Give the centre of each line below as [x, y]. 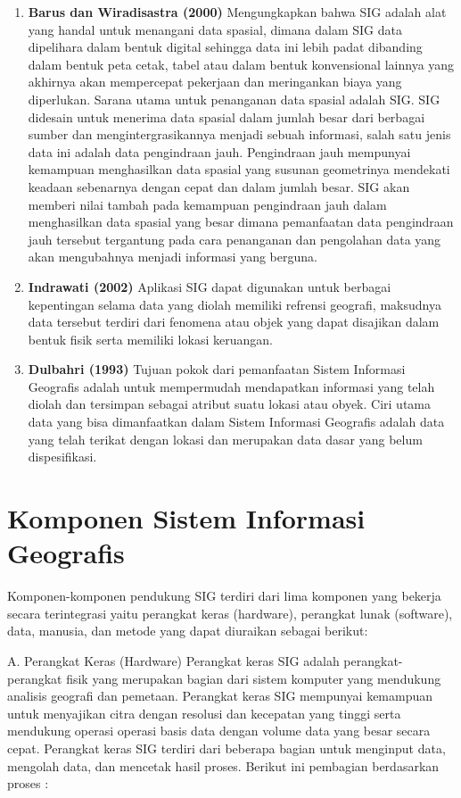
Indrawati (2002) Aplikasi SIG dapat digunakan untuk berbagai [210, 286]
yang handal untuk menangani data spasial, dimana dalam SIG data [215, 29]
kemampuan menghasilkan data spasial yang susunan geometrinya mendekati [239, 169]
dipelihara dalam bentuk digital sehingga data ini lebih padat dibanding [225, 47]
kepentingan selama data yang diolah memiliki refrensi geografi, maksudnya [235, 304]
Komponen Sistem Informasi [186, 518]
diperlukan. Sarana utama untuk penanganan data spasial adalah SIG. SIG [234, 99]
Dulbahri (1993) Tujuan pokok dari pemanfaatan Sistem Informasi [217, 369]
